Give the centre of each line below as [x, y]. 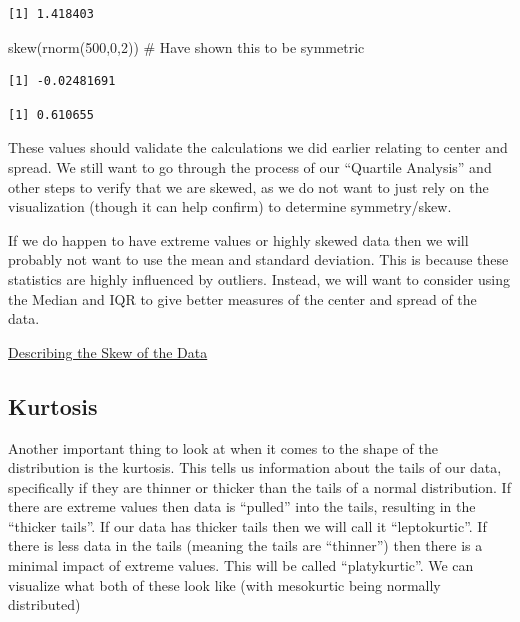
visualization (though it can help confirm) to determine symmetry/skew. [230, 206]
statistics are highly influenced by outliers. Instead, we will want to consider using [259, 278]
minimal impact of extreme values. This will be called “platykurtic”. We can [241, 565]
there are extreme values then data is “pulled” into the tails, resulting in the [242, 506]
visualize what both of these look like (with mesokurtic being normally [224, 584]
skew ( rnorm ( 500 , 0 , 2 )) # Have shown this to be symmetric [186, 46]
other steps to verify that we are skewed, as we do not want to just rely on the [248, 186]
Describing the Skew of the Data [108, 351]
